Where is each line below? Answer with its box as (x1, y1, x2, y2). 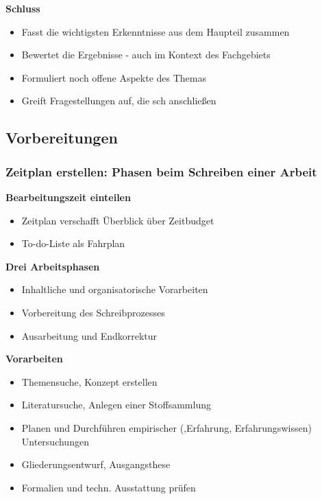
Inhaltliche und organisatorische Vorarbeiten (21, 282, 208, 297)
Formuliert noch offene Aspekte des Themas (21, 70, 206, 84)
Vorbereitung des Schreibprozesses (21, 305, 165, 319)
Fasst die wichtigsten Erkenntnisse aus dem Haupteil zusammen (21, 24, 290, 38)
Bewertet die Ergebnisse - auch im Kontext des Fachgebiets (21, 47, 271, 62)
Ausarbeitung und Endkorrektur (21, 328, 158, 343)
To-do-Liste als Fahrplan (21, 236, 125, 251)
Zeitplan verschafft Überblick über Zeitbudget (21, 213, 214, 227)
